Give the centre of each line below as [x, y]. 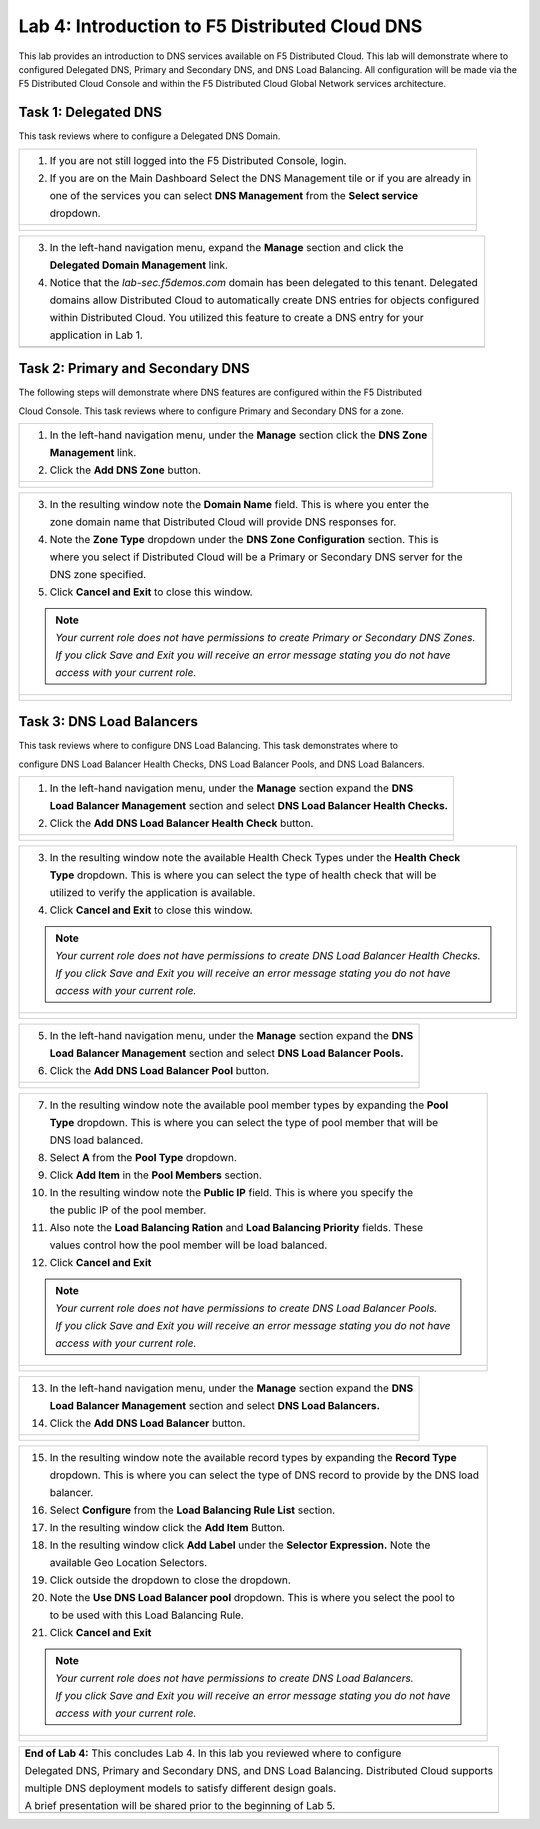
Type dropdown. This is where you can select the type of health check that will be [243, 875]
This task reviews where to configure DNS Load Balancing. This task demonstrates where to [208, 746]
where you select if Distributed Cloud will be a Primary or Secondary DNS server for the [256, 557]
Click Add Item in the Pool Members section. [155, 1175]
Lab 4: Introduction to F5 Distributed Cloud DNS [220, 26]
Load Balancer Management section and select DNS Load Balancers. [214, 1406]
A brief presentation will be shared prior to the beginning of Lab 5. [180, 1806]
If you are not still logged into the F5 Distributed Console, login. [198, 160]
